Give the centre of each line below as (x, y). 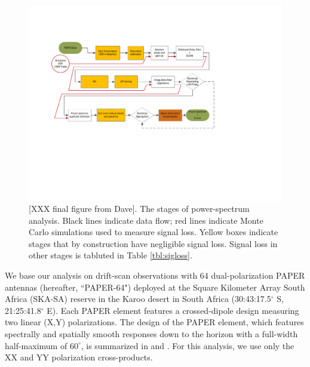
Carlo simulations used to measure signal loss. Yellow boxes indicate (154, 232)
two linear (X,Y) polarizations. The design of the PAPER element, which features (154, 322)
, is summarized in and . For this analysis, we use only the (188, 345)
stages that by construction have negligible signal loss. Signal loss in (153, 243)
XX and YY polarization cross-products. (79, 357)
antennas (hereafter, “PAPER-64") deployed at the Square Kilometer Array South (155, 287)
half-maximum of (36, 345)
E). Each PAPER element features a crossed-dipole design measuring (173, 310)
